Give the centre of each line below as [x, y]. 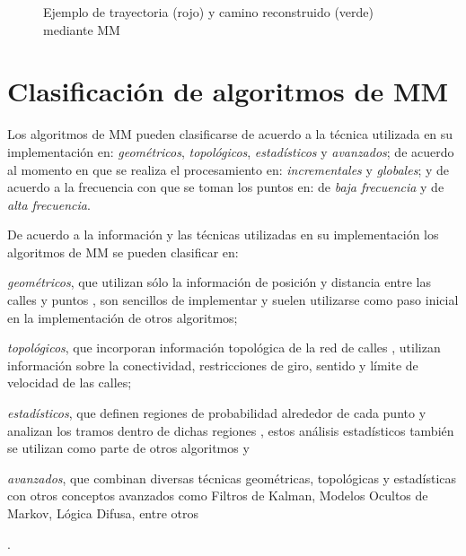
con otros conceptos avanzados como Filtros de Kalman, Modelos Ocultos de [218, 495]
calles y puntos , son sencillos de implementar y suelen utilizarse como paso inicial [233, 300]
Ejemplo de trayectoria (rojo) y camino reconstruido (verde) [209, 12]
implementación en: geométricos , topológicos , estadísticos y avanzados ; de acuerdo [231, 151]
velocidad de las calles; [70, 382]
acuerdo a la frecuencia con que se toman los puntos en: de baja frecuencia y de [226, 187]
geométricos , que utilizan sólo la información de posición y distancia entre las [220, 282]
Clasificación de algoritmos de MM [228, 91]
